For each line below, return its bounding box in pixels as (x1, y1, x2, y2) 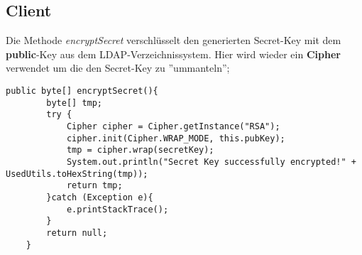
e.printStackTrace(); (66, 204, 169, 215)
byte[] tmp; (46, 97, 103, 108)
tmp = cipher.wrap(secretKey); (66, 145, 214, 156)
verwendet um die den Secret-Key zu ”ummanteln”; (6, 60, 230, 75)
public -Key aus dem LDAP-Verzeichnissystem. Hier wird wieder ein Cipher (6, 46, 341, 61)
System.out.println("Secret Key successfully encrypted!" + (66, 156, 356, 167)
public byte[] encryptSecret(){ (6, 85, 158, 96)
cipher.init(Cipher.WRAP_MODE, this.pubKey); (66, 133, 285, 143)
